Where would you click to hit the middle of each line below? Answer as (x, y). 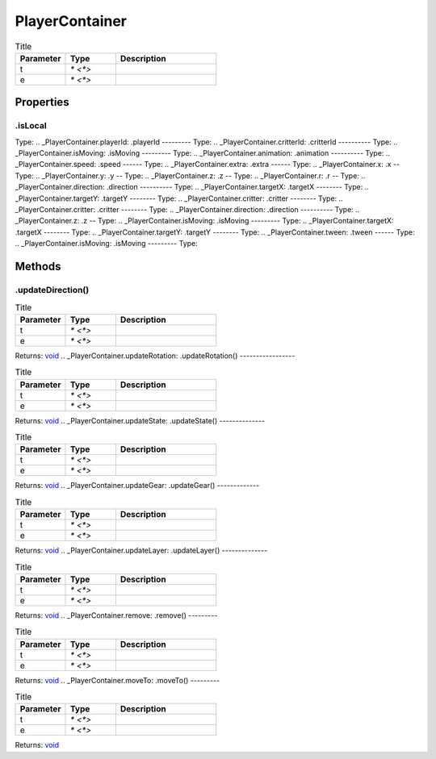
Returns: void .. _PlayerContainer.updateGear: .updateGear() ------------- (137, 486)
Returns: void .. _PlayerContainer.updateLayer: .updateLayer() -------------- (141, 550)
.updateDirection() (52, 290)
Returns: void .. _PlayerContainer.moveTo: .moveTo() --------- (117, 680)
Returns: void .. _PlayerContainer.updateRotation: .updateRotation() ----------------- (155, 356)
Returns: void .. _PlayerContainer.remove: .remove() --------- (116, 615)
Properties (42, 102)
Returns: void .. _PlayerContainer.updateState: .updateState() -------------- (140, 420)
